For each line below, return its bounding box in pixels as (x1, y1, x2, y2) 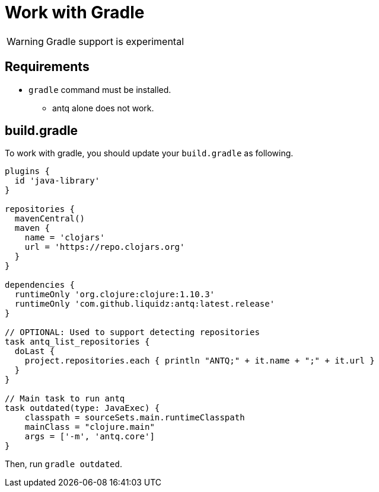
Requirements (5, 59, 90, 75)
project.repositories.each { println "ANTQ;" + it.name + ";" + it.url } (24, 356, 375, 366)
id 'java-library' (14, 176, 100, 186)
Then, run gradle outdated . (5, 459, 122, 470)
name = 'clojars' (24, 233, 105, 243)
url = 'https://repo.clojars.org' (24, 242, 185, 252)
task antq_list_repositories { (5, 337, 150, 347)
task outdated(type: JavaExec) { (5, 403, 160, 413)
